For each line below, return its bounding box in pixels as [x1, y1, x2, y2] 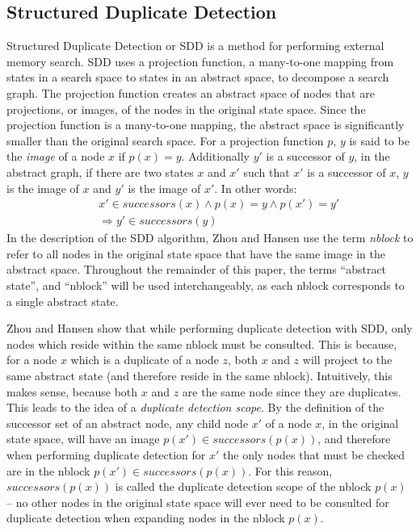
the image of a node [6, 148, 105, 165]
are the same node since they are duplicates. [182, 383, 401, 400]
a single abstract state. [6, 292, 119, 309]
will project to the [302, 351, 393, 368]
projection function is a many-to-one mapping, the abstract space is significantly [6, 116, 405, 133]
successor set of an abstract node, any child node [6, 414, 249, 431]
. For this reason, [248, 462, 333, 479]
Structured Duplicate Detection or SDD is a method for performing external [6, 37, 384, 54]
